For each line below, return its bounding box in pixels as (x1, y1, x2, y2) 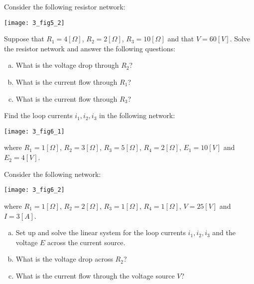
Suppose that (4, 33, 44, 44)
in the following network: (99, 110, 175, 121)
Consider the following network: (4, 168, 101, 179)
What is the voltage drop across (15, 254, 113, 264)
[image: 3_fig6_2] (4, 186, 65, 194)
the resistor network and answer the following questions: (4, 43, 175, 53)
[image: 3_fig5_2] (4, 19, 65, 26)
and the (212, 227, 236, 238)
